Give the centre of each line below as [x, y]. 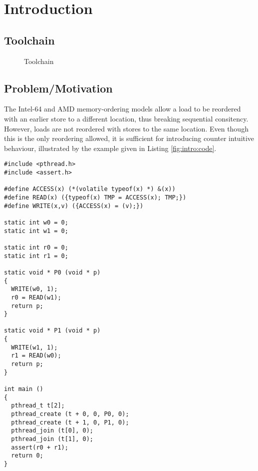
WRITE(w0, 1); [34, 289]
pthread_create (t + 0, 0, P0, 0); [70, 414]
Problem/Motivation [58, 88]
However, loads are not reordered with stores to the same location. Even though [126, 128]
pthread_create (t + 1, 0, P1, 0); [70, 422]
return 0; [27, 456]
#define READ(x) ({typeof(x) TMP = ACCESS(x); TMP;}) [95, 197]
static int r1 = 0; [36, 256]
